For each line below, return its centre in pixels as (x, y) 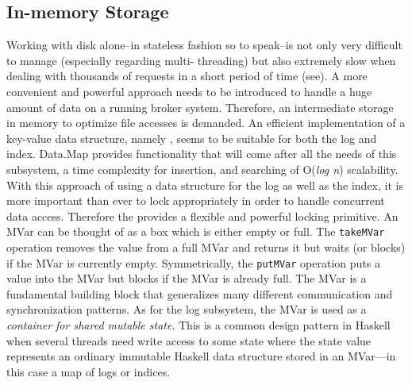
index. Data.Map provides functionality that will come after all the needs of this (202, 154)
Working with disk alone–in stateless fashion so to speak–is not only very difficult (204, 45)
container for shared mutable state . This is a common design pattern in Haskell (198, 325)
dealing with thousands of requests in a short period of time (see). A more (187, 76)
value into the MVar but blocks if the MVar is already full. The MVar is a (187, 278)
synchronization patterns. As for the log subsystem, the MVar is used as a (187, 309)
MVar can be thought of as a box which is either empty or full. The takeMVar (196, 231)
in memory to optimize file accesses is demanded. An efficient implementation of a (206, 123)
